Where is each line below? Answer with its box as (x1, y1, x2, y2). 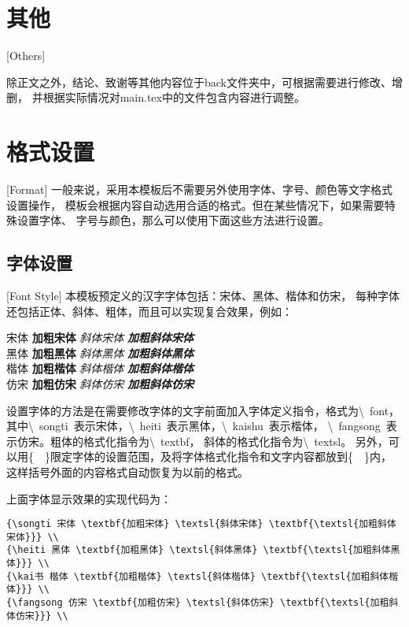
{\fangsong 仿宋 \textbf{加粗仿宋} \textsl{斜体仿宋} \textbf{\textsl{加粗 (6, 597, 389, 609)
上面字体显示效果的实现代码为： (6, 490, 171, 506)
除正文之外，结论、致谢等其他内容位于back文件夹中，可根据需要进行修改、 (6, 73, 392, 90)
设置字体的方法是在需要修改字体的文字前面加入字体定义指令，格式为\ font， (6, 402, 400, 418)
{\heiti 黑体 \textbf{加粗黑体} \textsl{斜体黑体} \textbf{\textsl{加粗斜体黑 (6, 544, 400, 556)
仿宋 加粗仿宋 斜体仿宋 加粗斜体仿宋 (6, 375, 194, 391)
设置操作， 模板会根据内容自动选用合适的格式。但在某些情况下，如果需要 (6, 196, 385, 213)
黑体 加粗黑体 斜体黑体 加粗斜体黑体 (6, 344, 194, 361)
